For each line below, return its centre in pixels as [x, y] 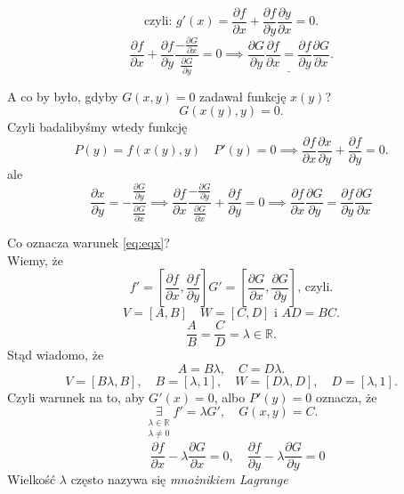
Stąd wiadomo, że [56, 355]
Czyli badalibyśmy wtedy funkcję [97, 127]
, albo [230, 397]
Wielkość [32, 479]
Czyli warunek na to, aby [76, 397]
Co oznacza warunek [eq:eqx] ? [89, 242]
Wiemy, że [35, 259]
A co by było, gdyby [63, 96]
